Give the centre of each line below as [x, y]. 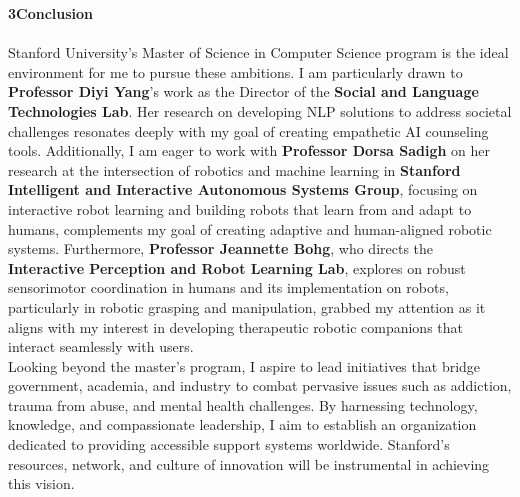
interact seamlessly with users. [101, 346]
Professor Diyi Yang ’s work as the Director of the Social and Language [243, 91]
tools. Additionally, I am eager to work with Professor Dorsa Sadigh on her [249, 150]
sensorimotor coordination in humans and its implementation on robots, [228, 287]
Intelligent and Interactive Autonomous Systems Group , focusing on [243, 189]
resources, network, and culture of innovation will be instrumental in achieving [249, 463]
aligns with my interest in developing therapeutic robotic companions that [235, 326]
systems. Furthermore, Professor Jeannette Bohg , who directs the [221, 248]
